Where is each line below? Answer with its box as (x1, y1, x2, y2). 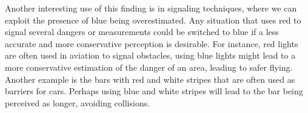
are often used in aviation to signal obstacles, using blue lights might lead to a (5, 49, 296, 62)
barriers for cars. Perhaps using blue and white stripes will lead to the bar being (5, 85, 303, 97)
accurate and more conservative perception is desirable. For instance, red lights (5, 37, 298, 50)
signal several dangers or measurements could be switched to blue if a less (5, 25, 279, 38)
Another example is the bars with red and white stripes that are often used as (5, 73, 295, 85)
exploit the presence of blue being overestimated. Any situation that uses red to (5, 13, 301, 26)
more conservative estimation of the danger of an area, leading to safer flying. (5, 60, 293, 73)
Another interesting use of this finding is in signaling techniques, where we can (5, 2, 297, 14)
